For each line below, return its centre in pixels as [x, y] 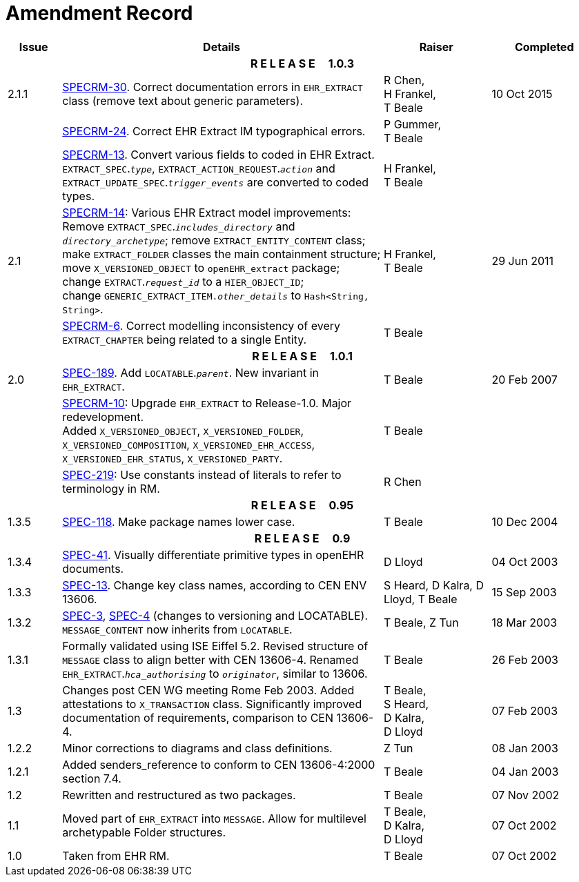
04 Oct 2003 [525, 561]
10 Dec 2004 [525, 521]
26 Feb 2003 [525, 659]
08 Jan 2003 [525, 748]
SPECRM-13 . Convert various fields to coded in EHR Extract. [218, 154]
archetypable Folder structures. [144, 832]
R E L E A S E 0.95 [302, 505]
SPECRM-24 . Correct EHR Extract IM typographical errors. [214, 131]
